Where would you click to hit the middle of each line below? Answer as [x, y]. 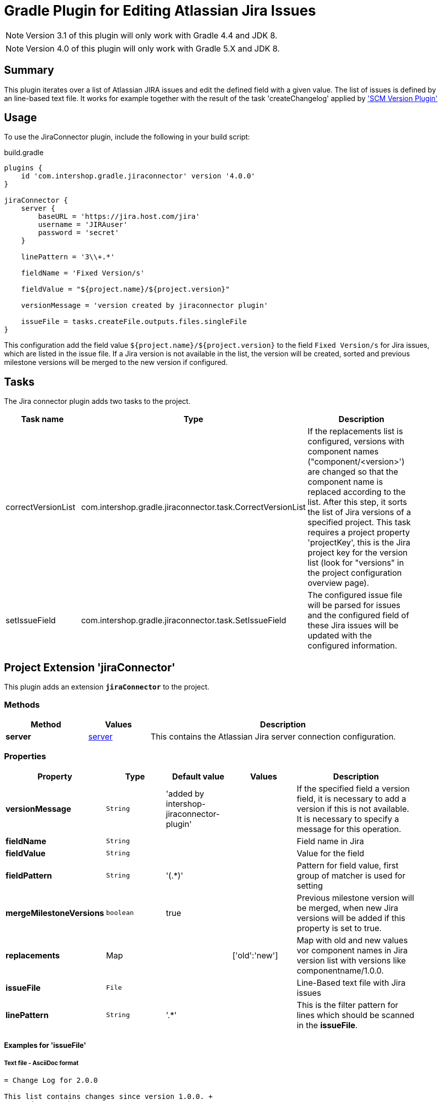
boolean [120, 913]
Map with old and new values [352, 940]
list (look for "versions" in [356, 563]
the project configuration [355, 573]
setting [310, 885]
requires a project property [359, 533]
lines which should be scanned [356, 1015]
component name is [345, 482]
